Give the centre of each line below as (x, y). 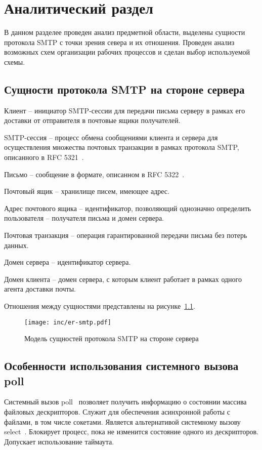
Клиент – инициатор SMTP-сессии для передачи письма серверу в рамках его (125, 110)
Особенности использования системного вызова (121, 366)
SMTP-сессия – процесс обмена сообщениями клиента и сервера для (111, 137)
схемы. (15, 62)
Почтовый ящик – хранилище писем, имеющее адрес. (87, 191)
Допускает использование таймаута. (59, 441)
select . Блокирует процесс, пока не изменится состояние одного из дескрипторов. (131, 432)
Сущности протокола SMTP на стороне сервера (124, 89)
